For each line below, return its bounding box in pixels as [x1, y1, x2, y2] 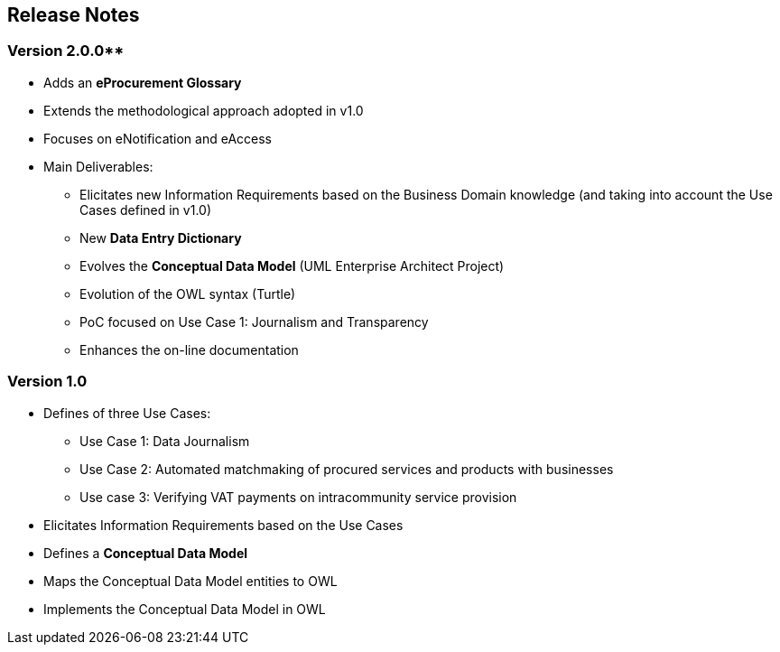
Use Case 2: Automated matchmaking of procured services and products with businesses [79, 461, 614, 477]
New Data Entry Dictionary [79, 229, 242, 246]
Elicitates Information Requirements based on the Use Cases [43, 517, 404, 533]
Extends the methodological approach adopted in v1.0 [43, 102, 364, 118]
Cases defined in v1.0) [79, 201, 211, 218]
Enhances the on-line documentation [79, 341, 299, 358]
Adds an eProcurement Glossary [43, 74, 242, 90]
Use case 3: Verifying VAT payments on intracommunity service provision [79, 489, 517, 505]
